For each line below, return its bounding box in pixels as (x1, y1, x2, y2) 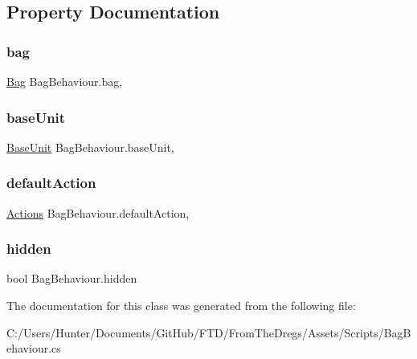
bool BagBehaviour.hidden (6, 270, 137, 287)
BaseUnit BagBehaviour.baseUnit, (6, 138, 174, 155)
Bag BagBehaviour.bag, (6, 73, 123, 89)
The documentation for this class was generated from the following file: (6, 297, 356, 314)
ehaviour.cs (6, 340, 61, 357)
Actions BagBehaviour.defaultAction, (6, 204, 190, 221)
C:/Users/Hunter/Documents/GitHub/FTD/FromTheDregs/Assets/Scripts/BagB (6, 324, 411, 341)
